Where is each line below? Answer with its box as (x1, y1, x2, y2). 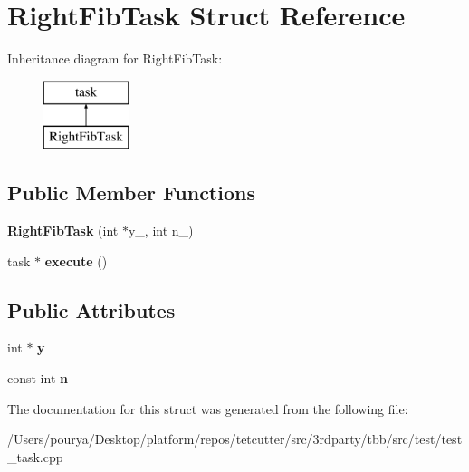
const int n (7, 369, 68, 388)
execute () (44, 251, 108, 270)
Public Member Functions (7, 178, 255, 207)
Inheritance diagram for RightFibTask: (7, 49, 223, 68)
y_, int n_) (128, 221, 194, 240)
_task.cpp (7, 447, 63, 466)
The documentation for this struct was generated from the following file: (7, 399, 408, 418)
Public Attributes (7, 295, 176, 323)
